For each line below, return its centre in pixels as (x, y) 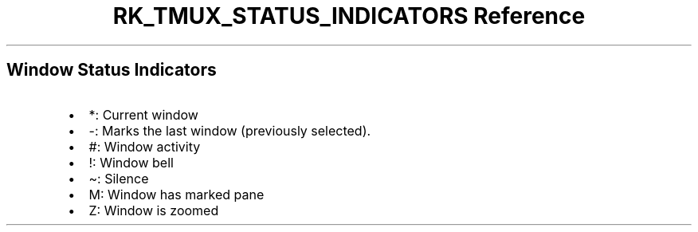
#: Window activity (145, 146)
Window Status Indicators (112, 70)
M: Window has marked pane (176, 194)
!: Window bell (131, 162)
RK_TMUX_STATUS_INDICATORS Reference (349, 16)
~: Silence (119, 178)
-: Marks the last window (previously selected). (230, 130)
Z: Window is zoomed (154, 210)
